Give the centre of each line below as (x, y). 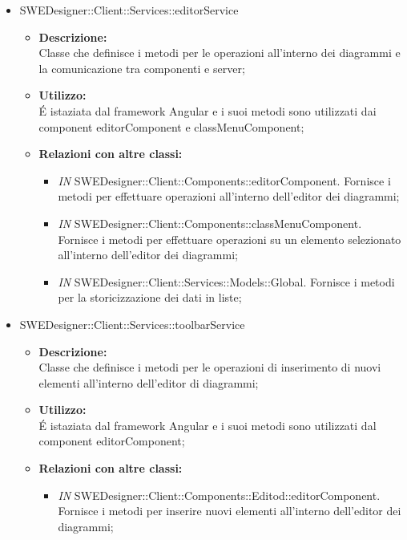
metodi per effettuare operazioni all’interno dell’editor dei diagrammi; (229, 196)
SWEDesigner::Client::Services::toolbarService (132, 324)
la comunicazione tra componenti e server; (142, 68)
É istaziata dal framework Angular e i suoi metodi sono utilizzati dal (208, 425)
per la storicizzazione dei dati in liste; (150, 297)
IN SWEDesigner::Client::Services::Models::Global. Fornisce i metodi (226, 281)
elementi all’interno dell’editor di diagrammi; (149, 382)
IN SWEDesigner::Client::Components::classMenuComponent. (210, 223)
